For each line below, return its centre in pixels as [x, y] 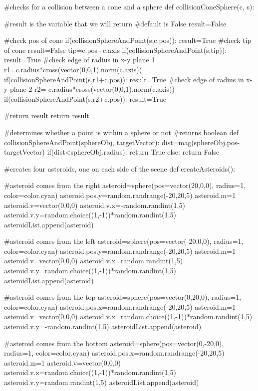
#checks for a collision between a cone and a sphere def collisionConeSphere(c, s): [129, 6]
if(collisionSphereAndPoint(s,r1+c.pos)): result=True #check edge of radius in [124, 79]
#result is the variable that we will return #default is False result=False [115, 23]
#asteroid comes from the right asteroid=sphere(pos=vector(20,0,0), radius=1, [125, 185]
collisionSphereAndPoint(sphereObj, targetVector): [82, 142]
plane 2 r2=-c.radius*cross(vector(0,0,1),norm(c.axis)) [92, 89]
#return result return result [47, 115]
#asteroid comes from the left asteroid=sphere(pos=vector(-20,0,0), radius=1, [124, 241]
